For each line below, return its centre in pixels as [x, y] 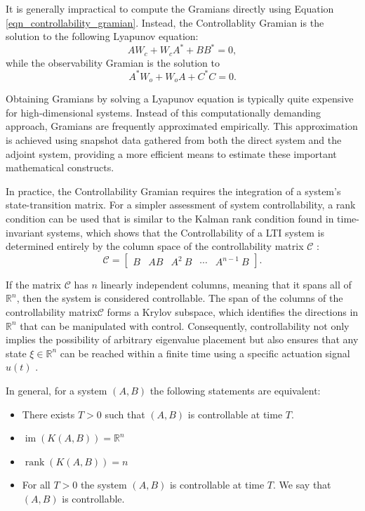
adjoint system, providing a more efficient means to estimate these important [171, 153]
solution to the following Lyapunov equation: [102, 36]
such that [125, 414]
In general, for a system [57, 390]
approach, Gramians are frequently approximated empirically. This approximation [182, 126]
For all [36, 485]
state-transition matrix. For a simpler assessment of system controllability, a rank [181, 205]
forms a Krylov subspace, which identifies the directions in [233, 312]
